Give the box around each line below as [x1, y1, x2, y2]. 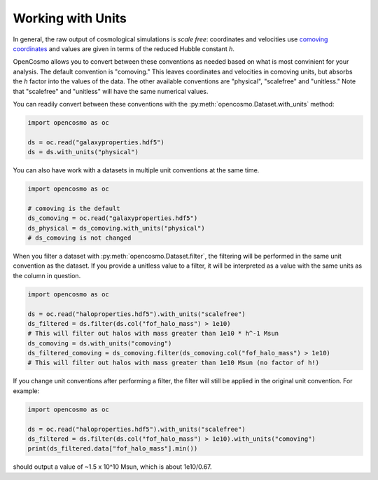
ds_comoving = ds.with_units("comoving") [27, 339, 172, 347]
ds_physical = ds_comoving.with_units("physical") [27, 224, 206, 232]
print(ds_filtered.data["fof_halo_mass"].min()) [27, 445, 198, 453]
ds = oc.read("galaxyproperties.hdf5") [27, 138, 164, 146]
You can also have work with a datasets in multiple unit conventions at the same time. [13, 166, 260, 174]
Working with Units [13, 11, 127, 26]
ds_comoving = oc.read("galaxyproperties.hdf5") [27, 214, 198, 222]
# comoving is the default [27, 204, 120, 212]
